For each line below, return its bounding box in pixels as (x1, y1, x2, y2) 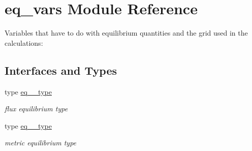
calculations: (5, 37, 43, 48)
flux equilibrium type (5, 103, 68, 114)
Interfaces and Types (5, 62, 117, 78)
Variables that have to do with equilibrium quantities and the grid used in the (5, 27, 248, 38)
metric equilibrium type (5, 137, 77, 148)
